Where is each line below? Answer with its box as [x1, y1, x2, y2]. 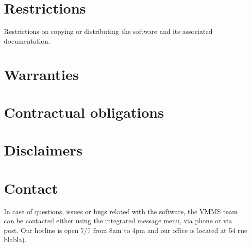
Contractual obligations [4, 102, 164, 122]
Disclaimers [4, 140, 83, 160]
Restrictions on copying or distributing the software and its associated [4, 26, 213, 36]
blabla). [4, 234, 27, 245]
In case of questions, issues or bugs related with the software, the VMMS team [4, 206, 238, 216]
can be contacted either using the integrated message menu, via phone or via [4, 216, 233, 226]
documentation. [4, 35, 50, 46]
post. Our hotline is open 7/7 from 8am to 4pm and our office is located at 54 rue [4, 225, 248, 235]
